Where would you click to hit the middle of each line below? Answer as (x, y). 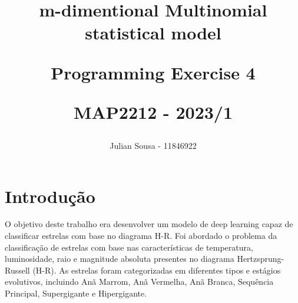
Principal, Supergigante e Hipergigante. (76, 293)
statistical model (153, 33)
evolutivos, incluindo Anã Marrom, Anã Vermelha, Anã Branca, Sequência (139, 282)
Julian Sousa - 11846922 (153, 145)
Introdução (50, 196)
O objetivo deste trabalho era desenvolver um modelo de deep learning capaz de (149, 224)
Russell (17, 270)
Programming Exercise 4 (153, 72)
